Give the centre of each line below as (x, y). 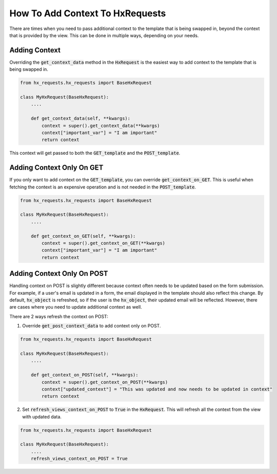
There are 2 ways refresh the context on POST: (59, 316)
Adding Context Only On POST (59, 274)
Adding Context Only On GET (57, 168)
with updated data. (42, 416)
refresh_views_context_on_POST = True (79, 459)
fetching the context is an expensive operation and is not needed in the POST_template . (103, 187)
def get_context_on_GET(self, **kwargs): (83, 236)
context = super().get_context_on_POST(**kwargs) (105, 382)
